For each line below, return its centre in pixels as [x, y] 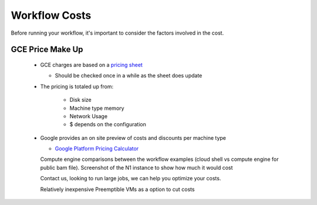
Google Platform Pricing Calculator [97, 149]
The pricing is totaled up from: [77, 86]
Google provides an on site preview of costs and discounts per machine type [133, 137]
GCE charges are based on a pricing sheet [92, 65]
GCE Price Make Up [47, 50]
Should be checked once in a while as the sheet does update [129, 76]
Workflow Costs [51, 15]
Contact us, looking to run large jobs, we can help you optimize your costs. [131, 179]
